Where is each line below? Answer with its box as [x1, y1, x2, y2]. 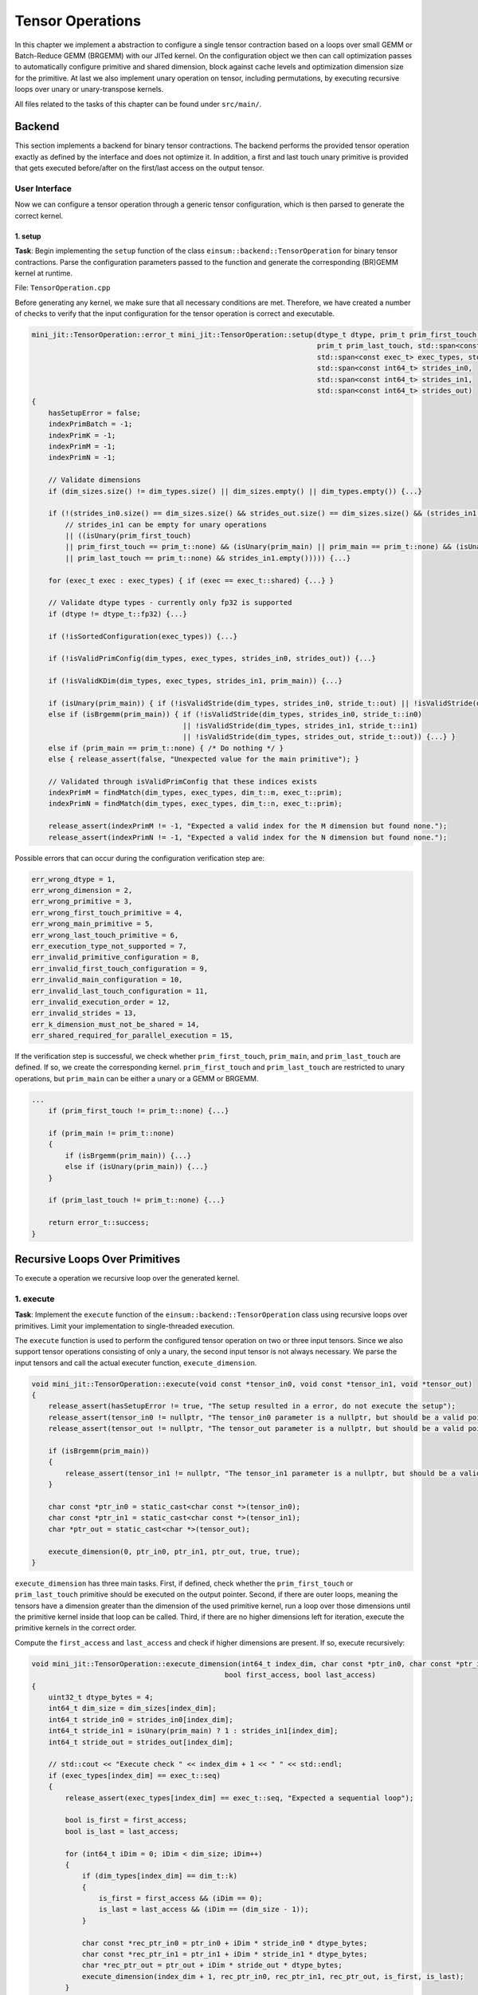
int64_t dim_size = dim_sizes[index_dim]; [48, 1704, 217, 1713]
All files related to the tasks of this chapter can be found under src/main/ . [14, 99, 262, 109]
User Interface [14, 183, 72, 194]
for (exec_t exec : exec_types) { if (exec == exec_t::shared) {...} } [48, 575, 335, 585]
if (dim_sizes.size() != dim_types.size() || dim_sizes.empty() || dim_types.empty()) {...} [48, 487, 422, 496]
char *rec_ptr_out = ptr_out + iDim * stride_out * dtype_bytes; [81, 1961, 343, 1970]
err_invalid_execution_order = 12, [31, 997, 170, 1006]
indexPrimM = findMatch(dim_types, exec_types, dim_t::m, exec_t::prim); [48, 788, 343, 797]
